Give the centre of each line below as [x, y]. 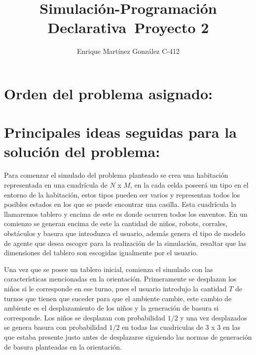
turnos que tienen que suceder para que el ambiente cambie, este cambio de [118, 298]
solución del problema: [82, 151]
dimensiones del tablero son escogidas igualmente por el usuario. [101, 253]
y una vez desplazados [214, 317]
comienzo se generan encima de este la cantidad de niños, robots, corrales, [116, 223]
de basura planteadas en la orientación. [63, 346]
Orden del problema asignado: [108, 93]
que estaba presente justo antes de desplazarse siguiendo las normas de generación [128, 336]
